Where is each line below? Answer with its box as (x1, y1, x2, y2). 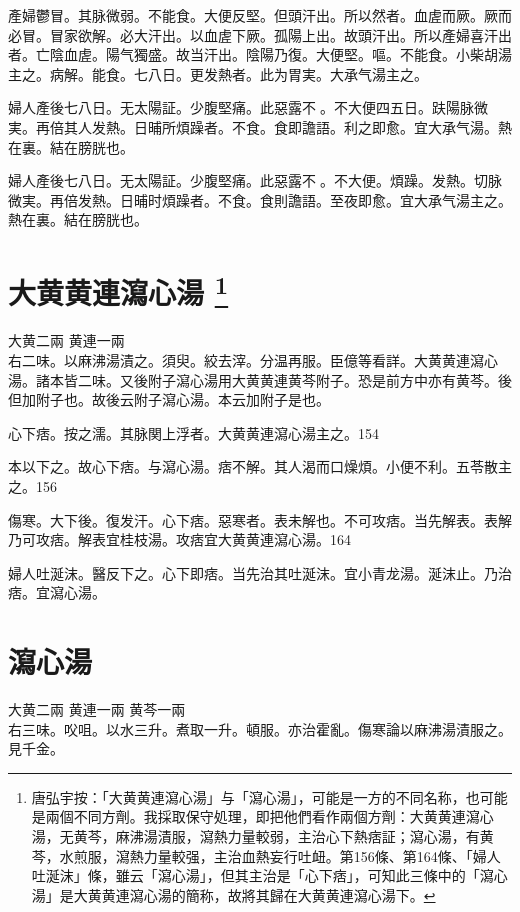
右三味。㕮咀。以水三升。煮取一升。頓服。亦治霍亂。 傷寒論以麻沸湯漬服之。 (8, 718, 512, 739)
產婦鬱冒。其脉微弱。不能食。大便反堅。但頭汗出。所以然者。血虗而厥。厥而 (8, 5, 512, 25)
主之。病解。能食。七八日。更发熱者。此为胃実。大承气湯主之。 (8, 63, 428, 84)
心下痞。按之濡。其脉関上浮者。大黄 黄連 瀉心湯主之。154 (8, 422, 379, 443)
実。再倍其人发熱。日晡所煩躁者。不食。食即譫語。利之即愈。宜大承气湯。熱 (8, 116, 512, 137)
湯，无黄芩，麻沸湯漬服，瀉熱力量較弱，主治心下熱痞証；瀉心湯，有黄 (31, 826, 494, 847)
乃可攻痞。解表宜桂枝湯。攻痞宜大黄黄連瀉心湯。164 (8, 529, 351, 550)
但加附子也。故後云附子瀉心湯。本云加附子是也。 (8, 389, 330, 410)
